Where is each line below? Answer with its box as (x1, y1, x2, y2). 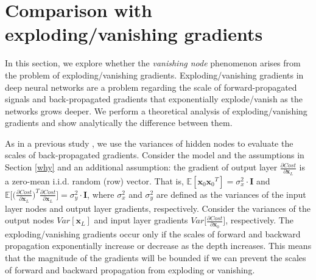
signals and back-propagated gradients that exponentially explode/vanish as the (5, 93, 303, 105)
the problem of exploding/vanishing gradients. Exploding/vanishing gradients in (5, 68, 304, 81)
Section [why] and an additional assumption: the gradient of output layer (5, 161, 278, 173)
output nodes (5, 214, 54, 226)
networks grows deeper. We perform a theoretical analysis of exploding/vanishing (5, 104, 307, 117)
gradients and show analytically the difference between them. (5, 116, 233, 129)
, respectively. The (225, 214, 293, 226)
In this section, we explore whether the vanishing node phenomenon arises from (5, 57, 301, 69)
